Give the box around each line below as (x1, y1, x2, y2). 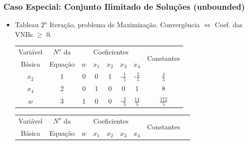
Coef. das (214, 19, 243, 30)
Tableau (15, 19, 39, 30)
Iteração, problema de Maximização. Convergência (49, 19, 200, 30)
